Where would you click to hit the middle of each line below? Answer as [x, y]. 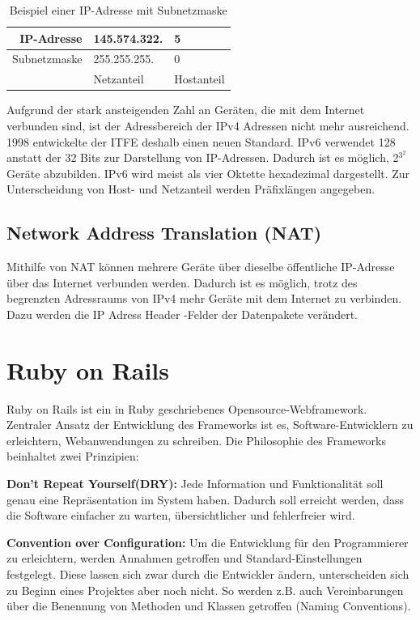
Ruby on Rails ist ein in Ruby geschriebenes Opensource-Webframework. [187, 408]
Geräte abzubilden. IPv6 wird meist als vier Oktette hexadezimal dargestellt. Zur [208, 173]
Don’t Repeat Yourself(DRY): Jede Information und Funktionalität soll [195, 484]
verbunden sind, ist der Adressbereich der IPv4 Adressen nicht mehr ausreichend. [208, 125]
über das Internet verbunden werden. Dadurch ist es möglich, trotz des [182, 282]
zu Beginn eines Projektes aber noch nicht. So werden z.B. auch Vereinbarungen [205, 590]
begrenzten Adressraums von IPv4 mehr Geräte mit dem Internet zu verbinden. [204, 298]
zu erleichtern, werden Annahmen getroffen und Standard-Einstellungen [185, 558]
